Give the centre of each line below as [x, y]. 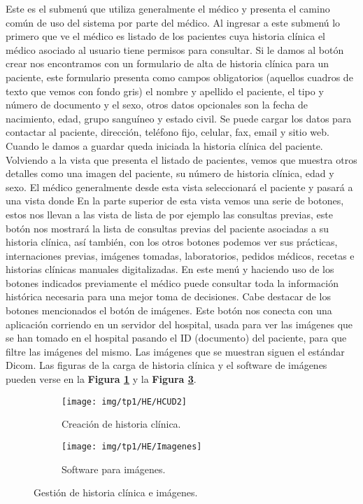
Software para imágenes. [114, 469]
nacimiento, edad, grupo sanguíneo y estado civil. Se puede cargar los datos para [179, 118]
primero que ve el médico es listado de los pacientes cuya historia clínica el [165, 36]
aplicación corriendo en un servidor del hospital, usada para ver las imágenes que [179, 324]
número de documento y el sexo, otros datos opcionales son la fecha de [157, 105]
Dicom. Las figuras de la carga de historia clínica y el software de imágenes [166, 365]
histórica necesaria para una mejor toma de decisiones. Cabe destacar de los [168, 296]
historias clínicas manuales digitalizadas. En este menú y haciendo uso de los [170, 269]
